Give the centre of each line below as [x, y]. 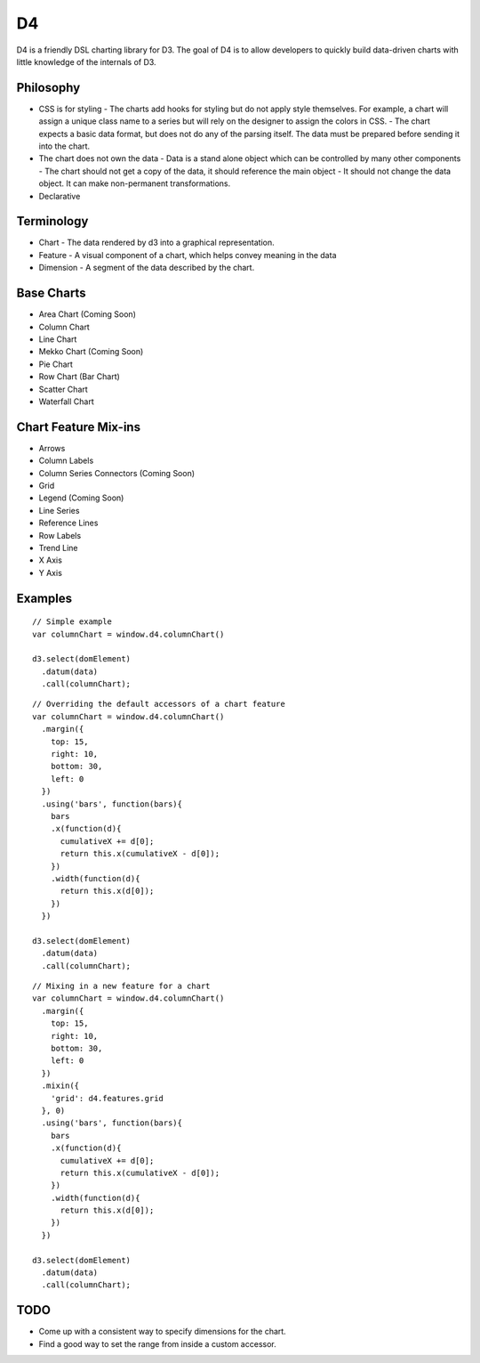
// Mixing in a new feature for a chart [121, 986]
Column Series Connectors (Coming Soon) [117, 473]
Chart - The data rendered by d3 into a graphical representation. [156, 243]
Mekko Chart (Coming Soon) [91, 352]
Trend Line [58, 548]
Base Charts [51, 293]
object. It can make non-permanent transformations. [135, 183]
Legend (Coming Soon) [81, 498]
